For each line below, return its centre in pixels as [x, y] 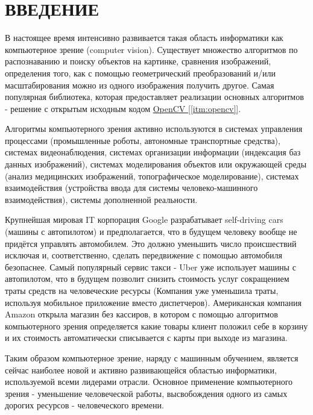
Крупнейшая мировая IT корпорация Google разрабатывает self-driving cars [144, 220]
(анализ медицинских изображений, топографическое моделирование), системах [152, 176]
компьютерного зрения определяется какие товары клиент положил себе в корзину [156, 326]
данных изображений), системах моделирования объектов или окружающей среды [156, 164]
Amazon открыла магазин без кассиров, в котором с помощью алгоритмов [141, 314]
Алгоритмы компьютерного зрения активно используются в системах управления [154, 129]
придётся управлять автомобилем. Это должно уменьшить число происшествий [151, 243]
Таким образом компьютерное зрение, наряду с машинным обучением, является [152, 357]
